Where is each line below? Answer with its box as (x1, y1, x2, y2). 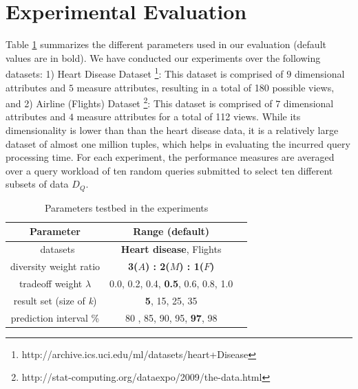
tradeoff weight (19, 276, 83, 290)
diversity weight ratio (10, 259, 101, 274)
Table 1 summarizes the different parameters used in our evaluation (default (6, 37, 326, 52)
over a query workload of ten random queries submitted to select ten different (6, 163, 333, 177)
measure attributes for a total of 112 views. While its (76, 109, 301, 124)
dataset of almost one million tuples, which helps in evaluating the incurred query (6, 136, 350, 151)
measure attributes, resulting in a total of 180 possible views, (76, 80, 335, 94)
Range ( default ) (133, 224, 210, 238)
